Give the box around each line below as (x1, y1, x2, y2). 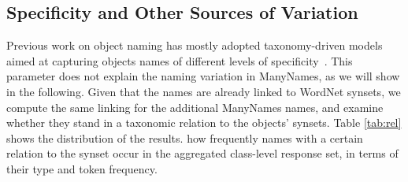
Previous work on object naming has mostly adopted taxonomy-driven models (6, 37, 383, 54)
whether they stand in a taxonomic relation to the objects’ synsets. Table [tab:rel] (6, 114, 402, 131)
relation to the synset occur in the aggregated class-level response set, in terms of (6, 145, 399, 162)
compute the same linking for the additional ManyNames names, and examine (6, 98, 384, 115)
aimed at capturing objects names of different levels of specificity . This (6, 52, 353, 69)
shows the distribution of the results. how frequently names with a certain (6, 129, 363, 146)
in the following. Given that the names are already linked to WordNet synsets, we (6, 83, 401, 99)
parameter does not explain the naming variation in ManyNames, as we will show (6, 68, 400, 84)
